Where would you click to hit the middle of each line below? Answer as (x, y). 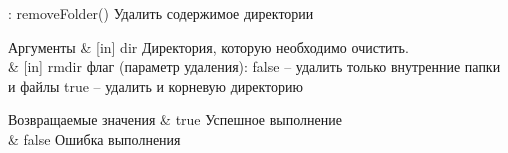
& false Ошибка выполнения (94, 138)
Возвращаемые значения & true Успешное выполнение (175, 119)
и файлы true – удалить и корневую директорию (156, 85)
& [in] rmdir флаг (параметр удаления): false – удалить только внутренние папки (254, 66)
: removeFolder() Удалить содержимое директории (161, 13)
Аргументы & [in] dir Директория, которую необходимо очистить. (208, 46)
